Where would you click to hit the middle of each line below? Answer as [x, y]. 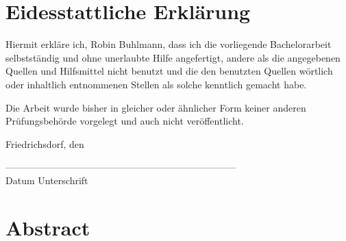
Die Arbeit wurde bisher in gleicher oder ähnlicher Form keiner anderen [156, 107]
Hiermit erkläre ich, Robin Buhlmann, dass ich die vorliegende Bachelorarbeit [169, 44]
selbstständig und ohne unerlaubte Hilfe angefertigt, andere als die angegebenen [173, 57]
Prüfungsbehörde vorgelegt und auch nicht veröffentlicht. [125, 121]
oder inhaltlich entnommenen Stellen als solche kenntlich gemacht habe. [156, 84]
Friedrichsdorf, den [45, 143]
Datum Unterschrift [47, 180]
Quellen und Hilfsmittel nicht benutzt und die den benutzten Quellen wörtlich [169, 71]
